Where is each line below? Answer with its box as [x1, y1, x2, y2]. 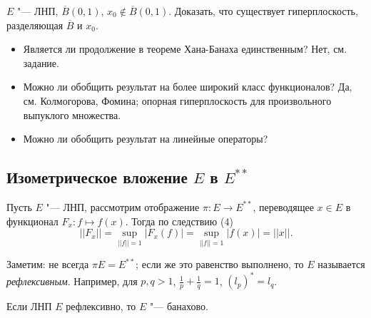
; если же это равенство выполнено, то [136, 257, 304, 272]
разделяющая [6, 17, 63, 32]
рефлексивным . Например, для [6, 273, 138, 288]
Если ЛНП [6, 299, 52, 314]
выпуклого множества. [23, 107, 121, 122]
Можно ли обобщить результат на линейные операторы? [23, 131, 268, 146]
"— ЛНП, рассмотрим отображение [46, 199, 200, 214]
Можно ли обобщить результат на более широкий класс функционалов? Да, [23, 79, 352, 94]
